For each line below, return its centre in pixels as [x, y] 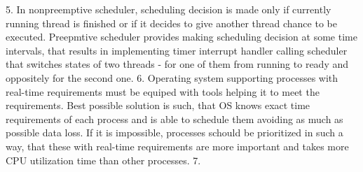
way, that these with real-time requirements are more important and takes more [177, 146]
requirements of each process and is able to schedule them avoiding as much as [174, 119]
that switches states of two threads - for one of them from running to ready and [177, 64]
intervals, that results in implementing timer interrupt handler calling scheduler [177, 50]
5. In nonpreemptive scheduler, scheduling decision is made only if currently [169, 9]
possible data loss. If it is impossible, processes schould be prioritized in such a [174, 132]
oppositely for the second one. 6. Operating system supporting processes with [172, 77]
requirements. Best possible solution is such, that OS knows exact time [158, 105]
